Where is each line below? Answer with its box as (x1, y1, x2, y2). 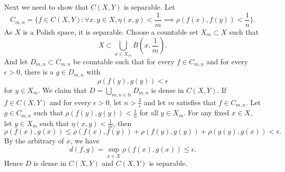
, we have (70, 135, 100, 146)
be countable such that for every (73, 56, 175, 66)
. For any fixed (183, 107, 229, 118)
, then (113, 117, 132, 128)
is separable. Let (124, 2, 175, 12)
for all (139, 107, 158, 118)
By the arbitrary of (4, 135, 64, 146)
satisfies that (176, 96, 217, 107)
